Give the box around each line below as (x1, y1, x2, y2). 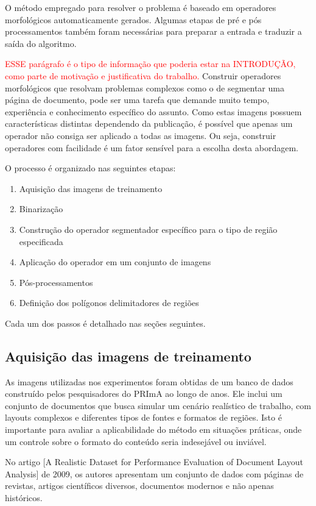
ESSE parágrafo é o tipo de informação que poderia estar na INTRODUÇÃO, (5, 57, 296, 70)
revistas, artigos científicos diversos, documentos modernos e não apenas (5, 479, 274, 492)
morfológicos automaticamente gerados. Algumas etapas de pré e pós (5, 13, 262, 26)
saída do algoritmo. (5, 37, 77, 49)
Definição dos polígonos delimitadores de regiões (19, 296, 199, 309)
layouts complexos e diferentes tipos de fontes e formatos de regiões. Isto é (5, 411, 282, 424)
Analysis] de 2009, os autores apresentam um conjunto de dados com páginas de (5, 467, 304, 480)
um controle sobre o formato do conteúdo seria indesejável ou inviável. (5, 435, 267, 447)
